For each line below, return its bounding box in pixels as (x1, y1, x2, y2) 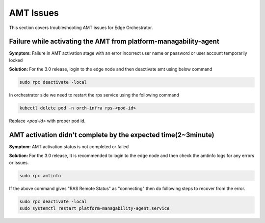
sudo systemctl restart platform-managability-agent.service (19, 206, 170, 211)
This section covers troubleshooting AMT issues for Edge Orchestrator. (9, 25, 153, 31)
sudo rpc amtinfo (19, 173, 61, 178)
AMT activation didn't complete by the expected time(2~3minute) (9, 130, 214, 139)
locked (9, 57, 23, 63)
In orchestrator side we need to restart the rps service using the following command (9, 92, 179, 98)
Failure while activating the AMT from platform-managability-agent (9, 37, 219, 46)
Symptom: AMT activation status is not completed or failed (9, 144, 129, 150)
